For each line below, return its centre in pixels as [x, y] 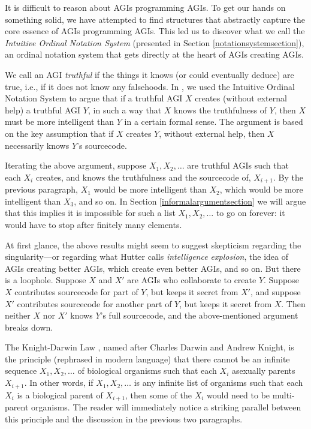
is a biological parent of [60, 394]
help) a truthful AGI [43, 109]
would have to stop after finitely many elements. [93, 224]
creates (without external [241, 98]
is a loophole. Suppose [46, 280]
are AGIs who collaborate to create [192, 280]
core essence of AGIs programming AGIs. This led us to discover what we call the [155, 31]
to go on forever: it [250, 213]
